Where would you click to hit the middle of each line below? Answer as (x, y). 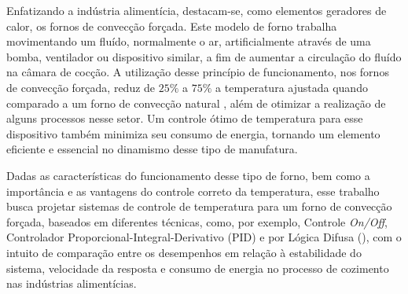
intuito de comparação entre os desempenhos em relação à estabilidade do (184, 252)
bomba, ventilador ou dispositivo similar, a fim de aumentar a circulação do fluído (204, 56)
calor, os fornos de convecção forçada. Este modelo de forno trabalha (172, 26)
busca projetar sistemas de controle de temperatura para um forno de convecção (199, 206)
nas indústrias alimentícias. (72, 283)
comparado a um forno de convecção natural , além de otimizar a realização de (196, 103)
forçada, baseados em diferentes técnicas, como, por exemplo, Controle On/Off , (197, 221)
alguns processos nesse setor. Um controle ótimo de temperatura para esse (185, 118)
